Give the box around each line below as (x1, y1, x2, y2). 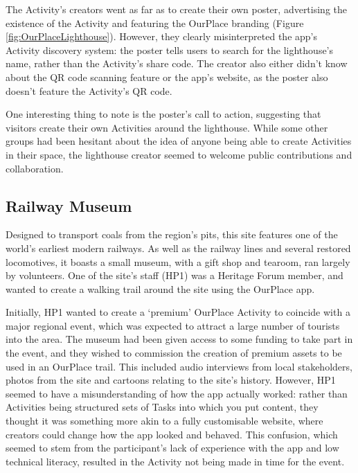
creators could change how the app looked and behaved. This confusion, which (6, 427, 338, 441)
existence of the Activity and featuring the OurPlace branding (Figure (6, 15, 304, 30)
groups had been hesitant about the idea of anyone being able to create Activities (6, 134, 352, 148)
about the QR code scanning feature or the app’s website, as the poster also (6, 69, 328, 84)
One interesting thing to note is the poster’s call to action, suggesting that (6, 107, 321, 121)
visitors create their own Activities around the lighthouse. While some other (6, 120, 328, 134)
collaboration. (6, 161, 64, 175)
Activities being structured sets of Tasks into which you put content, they (6, 400, 319, 414)
